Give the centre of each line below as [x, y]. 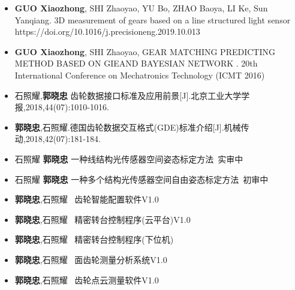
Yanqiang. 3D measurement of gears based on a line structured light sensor [153, 19]
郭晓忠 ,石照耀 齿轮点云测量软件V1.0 [87, 280]
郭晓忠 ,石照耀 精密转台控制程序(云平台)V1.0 [103, 219]
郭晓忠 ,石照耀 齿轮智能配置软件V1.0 [87, 199]
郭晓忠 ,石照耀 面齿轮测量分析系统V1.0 [91, 259]
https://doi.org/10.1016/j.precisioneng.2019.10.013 [107, 31]
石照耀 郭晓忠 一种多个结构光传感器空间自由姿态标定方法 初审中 [142, 179]
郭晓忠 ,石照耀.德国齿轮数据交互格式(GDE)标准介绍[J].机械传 [132, 127]
